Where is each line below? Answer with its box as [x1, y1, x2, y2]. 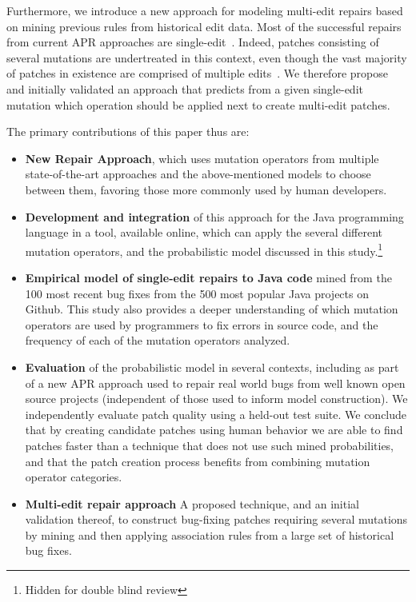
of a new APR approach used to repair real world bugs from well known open [25, 374, 406, 391]
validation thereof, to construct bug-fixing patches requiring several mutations [25, 511, 408, 528]
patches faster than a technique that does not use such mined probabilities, [25, 437, 394, 453]
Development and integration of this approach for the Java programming [25, 208, 404, 225]
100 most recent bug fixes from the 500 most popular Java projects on [25, 285, 369, 301]
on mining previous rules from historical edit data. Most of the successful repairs [6, 18, 402, 34]
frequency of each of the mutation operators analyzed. [25, 332, 290, 349]
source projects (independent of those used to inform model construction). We [25, 390, 408, 407]
